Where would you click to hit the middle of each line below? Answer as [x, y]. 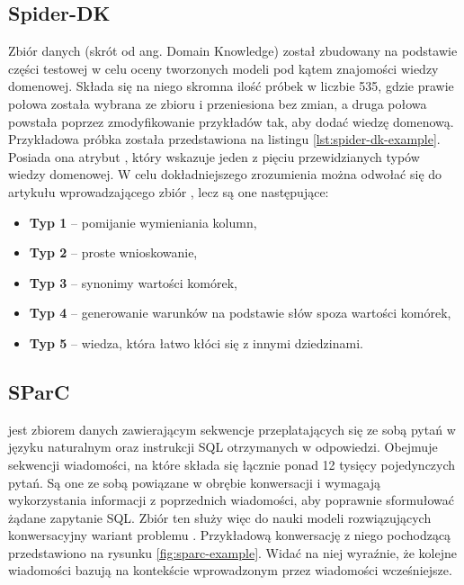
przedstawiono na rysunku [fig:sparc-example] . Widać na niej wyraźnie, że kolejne [232, 552]
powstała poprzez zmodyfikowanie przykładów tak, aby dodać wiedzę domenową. [231, 121]
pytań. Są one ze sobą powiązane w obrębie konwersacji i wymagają [194, 482]
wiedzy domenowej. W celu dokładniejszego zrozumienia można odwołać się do [225, 174]
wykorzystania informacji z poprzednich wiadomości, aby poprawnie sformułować [231, 500]
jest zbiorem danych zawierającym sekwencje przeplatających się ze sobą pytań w [232, 429]
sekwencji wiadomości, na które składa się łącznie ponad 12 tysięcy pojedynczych [232, 464]
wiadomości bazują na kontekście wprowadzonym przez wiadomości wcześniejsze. [230, 570]
